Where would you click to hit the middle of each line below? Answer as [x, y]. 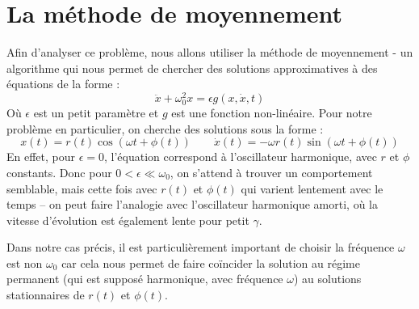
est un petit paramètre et [96, 113]
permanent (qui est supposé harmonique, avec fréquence [145, 279]
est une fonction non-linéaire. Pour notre [272, 113]
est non [25, 262]
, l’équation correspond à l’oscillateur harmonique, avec [241, 157]
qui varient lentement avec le [312, 188]
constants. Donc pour [59, 172]
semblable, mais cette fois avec [82, 188]
